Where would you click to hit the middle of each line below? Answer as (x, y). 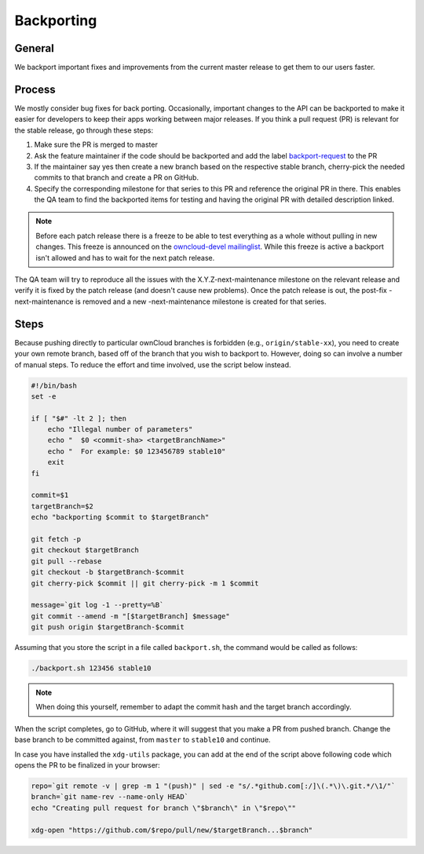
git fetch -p (56, 539)
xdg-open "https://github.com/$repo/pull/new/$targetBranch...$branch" (172, 830)
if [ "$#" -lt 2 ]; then (79, 418)
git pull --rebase (66, 561)
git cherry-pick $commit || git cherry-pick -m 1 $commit (145, 583)
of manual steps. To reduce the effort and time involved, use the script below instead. (153, 364)
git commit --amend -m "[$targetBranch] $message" (131, 616)
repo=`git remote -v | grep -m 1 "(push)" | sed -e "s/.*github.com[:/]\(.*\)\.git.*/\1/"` (213, 786)
